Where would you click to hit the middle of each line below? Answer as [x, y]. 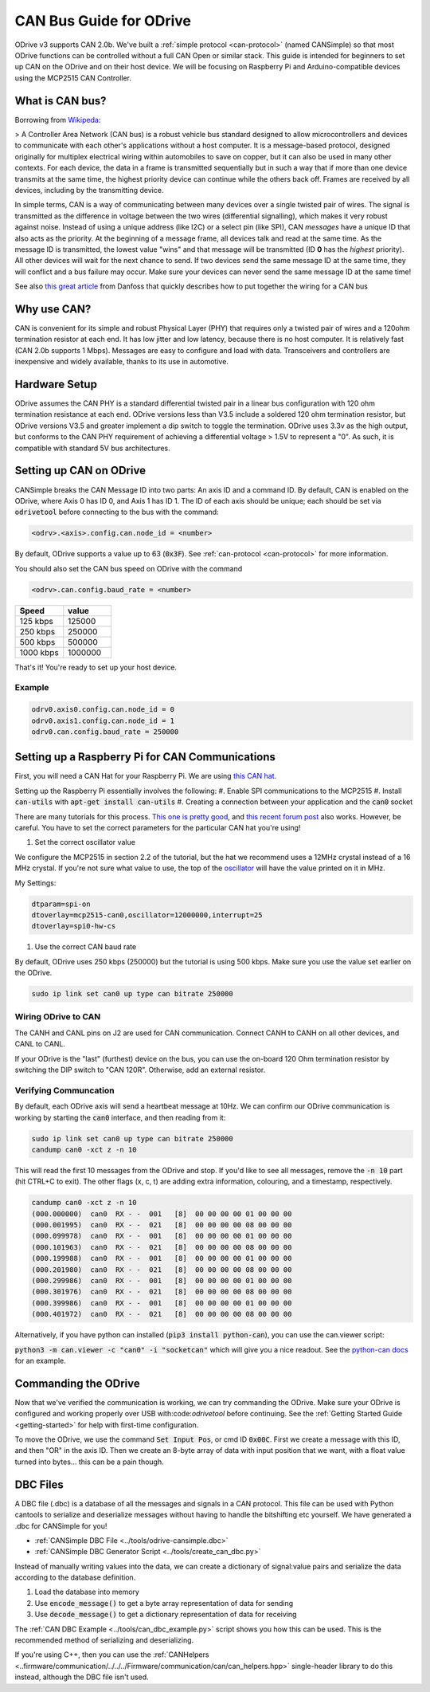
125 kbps [36, 621]
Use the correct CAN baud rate [86, 947]
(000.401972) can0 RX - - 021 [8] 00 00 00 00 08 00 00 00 [162, 1314]
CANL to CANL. [40, 1044]
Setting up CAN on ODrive [80, 471]
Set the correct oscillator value [85, 842]
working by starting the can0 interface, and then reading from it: [120, 1117]
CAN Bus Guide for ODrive [103, 21]
